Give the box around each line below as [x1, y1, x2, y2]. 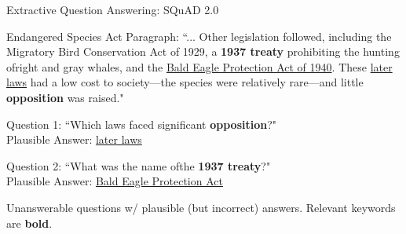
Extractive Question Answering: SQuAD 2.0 [6, 2, 219, 17]
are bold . [6, 214, 53, 231]
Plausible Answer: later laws [6, 131, 142, 148]
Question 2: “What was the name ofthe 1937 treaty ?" [6, 157, 271, 174]
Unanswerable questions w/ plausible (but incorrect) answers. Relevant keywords [6, 199, 396, 215]
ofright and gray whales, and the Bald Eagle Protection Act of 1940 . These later [6, 58, 393, 75]
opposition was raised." [6, 89, 124, 105]
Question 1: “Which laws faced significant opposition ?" [6, 115, 277, 132]
